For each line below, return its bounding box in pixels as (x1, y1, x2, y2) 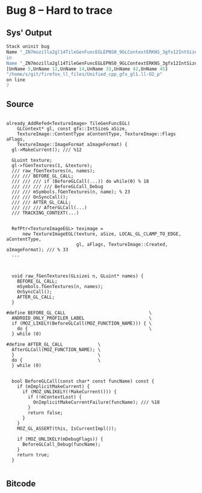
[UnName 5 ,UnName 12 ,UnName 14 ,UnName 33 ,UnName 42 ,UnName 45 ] (6, 66, 168, 72)
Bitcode (6, 479, 36, 489)
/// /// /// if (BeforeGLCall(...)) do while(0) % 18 (11, 178, 149, 184)
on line (6, 77, 26, 83)
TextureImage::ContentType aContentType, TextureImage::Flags (17, 130, 176, 137)
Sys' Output (6, 28, 52, 38)
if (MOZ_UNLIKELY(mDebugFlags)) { (17, 436, 103, 442)
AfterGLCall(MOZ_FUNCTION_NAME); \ (11, 346, 101, 352)
